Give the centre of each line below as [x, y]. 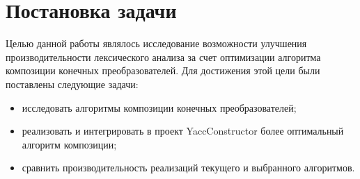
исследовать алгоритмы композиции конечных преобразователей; [159, 107]
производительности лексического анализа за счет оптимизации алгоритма [163, 57]
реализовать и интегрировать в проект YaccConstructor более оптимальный [183, 131]
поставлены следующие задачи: [72, 84]
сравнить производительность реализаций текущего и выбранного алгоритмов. [188, 168]
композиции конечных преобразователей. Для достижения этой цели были [163, 70]
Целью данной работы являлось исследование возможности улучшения [156, 43]
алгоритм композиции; [69, 144]
